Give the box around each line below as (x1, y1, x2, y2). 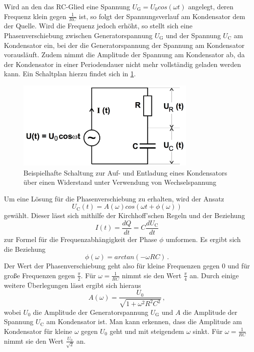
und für (227, 261, 250, 271)
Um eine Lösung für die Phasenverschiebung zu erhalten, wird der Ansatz (4, 193, 224, 203)
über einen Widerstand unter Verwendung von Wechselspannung (23, 177, 216, 187)
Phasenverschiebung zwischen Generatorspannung (4, 30, 153, 41)
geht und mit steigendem (109, 326, 184, 336)
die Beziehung (4, 243, 45, 254)
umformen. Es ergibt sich (166, 234, 241, 244)
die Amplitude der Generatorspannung (33, 307, 148, 317)
